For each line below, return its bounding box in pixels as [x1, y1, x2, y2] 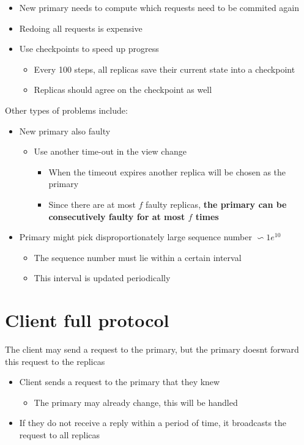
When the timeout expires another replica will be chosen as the [48, 165, 286, 178]
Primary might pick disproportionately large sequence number [19, 230, 252, 243]
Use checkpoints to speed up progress [19, 42, 159, 55]
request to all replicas [19, 428, 100, 441]
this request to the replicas [5, 355, 105, 367]
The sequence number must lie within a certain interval [34, 251, 242, 263]
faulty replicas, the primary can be [146, 197, 287, 210]
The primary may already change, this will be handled [34, 395, 238, 408]
